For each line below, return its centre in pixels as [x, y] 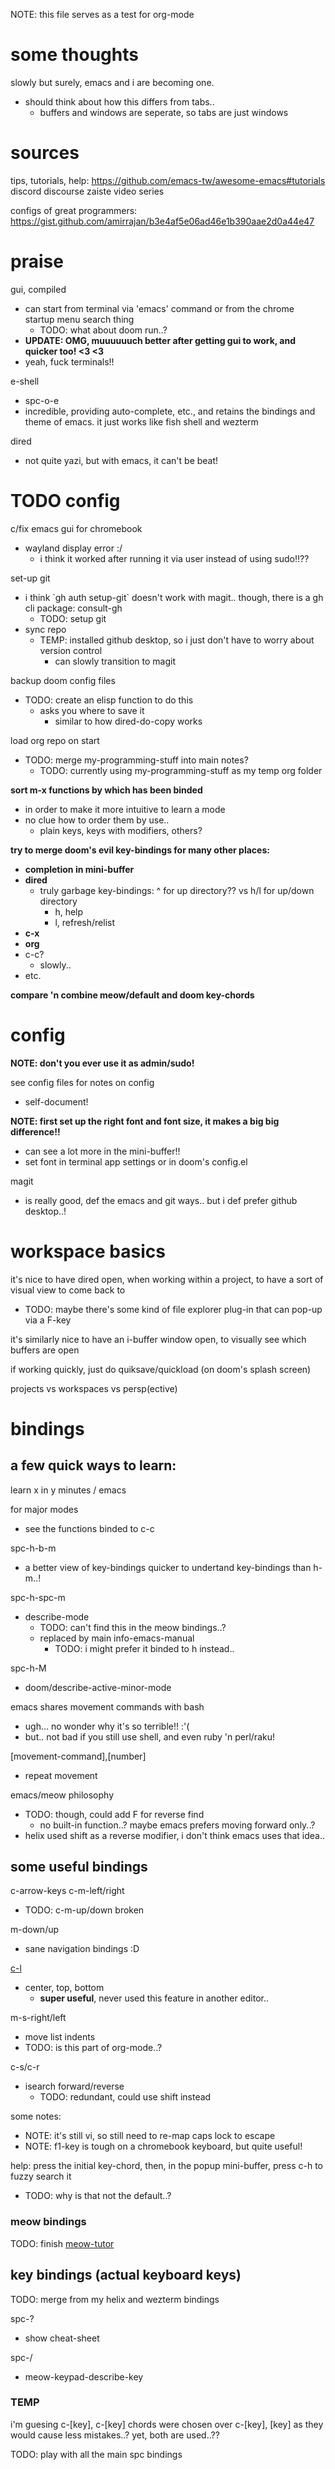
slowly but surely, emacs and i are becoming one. [112, 82]
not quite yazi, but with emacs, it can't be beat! [121, 460]
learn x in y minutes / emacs [68, 1490]
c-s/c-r [25, 2067]
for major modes [44, 1509]
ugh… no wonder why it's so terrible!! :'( [107, 1726]
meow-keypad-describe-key [84, 2376]
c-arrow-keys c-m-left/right [67, 1891]
